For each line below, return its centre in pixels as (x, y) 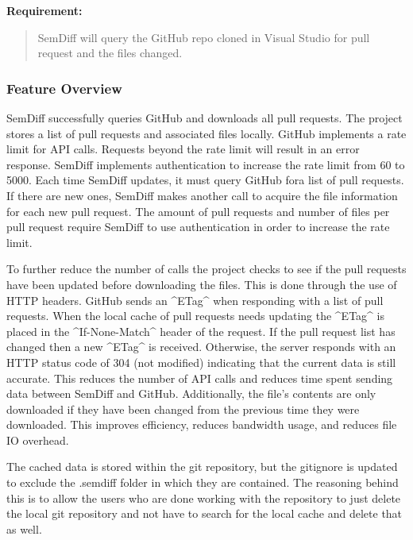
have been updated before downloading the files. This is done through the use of (202, 284)
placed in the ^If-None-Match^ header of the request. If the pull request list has (201, 331)
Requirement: (44, 10)
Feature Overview (64, 88)
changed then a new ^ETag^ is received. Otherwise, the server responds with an (201, 347)
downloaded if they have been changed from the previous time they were (183, 409)
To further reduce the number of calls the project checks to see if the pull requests (206, 269)
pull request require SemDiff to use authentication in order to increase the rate (198, 227)
